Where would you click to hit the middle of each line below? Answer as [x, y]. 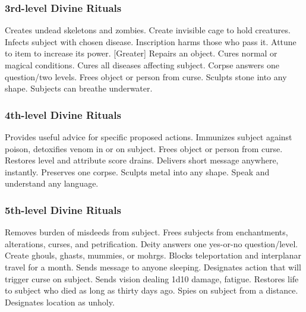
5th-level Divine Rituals [63, 209]
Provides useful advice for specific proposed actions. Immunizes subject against [149, 137]
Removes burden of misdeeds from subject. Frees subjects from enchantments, [146, 232]
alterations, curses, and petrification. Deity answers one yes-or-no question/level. [152, 243]
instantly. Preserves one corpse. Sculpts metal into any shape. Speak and [137, 171]
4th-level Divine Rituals [63, 114]
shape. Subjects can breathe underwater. [79, 88]
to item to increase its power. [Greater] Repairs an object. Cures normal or [141, 53]
